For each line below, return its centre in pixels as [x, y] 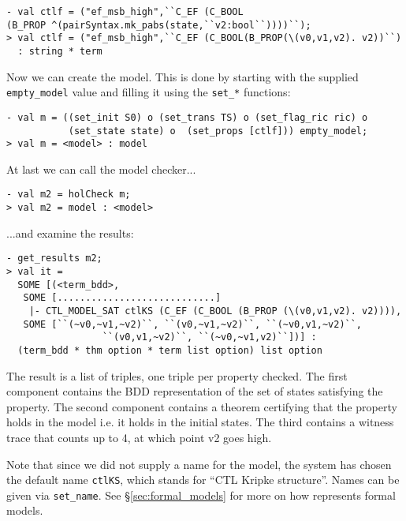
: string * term [60, 51]
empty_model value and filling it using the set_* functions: [149, 92]
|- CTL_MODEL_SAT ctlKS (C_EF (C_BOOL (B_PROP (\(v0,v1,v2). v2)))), [215, 311]
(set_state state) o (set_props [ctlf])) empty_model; [218, 131]
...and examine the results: [70, 232]
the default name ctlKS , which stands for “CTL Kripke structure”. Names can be [203, 480]
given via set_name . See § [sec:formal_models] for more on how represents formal [201, 495]
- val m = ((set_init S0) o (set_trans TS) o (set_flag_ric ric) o [187, 117]
